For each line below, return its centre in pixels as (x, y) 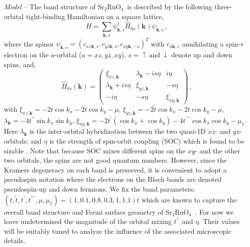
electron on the (26, 55)
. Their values (219, 221)
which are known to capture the (189, 199)
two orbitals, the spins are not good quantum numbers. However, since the (115, 160)
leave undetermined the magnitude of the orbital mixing (88, 221)
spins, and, (20, 64)
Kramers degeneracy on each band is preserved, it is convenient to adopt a (115, 169)
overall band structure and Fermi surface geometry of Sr (88, 211)
